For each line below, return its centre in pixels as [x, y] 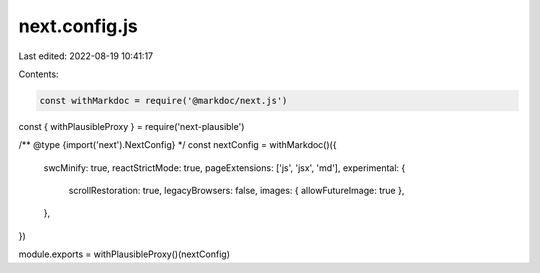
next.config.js [78, 26]
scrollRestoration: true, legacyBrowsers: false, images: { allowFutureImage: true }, [236, 191]
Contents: [38, 74]
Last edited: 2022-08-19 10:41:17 [86, 56]
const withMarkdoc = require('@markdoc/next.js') [163, 100]
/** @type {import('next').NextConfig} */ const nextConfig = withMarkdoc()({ [177, 145]
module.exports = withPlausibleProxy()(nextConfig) [124, 254]
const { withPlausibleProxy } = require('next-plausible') [131, 126]
